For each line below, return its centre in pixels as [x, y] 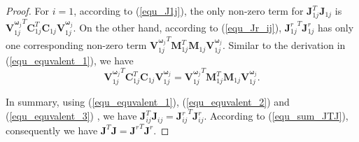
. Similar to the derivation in [284, 45]
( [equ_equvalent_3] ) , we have [71, 116]
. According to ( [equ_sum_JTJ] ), [276, 116]
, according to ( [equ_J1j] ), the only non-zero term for [189, 10]
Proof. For [28, 10]
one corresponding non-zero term [76, 45]
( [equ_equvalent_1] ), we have [70, 61]
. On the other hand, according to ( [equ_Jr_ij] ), [177, 27]
